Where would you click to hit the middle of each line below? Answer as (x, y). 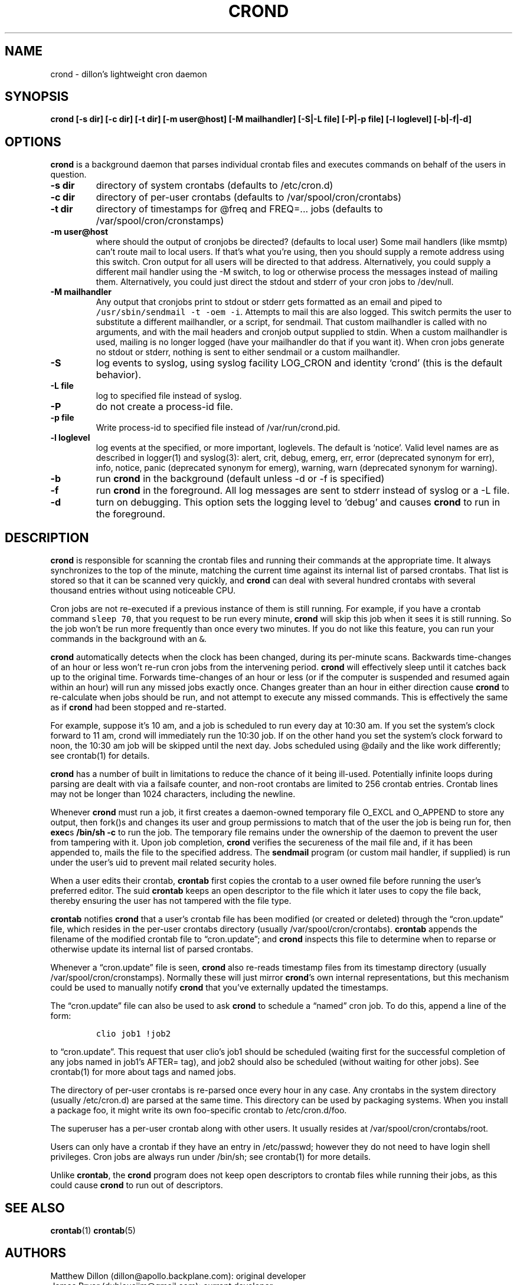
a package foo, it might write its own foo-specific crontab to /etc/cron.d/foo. (199, 1110)
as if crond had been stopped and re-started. (138, 707)
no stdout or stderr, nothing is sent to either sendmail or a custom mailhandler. (248, 352)
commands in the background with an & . (129, 639)
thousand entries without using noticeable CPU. (143, 591)
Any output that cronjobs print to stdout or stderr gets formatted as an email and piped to (269, 302)
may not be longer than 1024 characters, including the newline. (173, 794)
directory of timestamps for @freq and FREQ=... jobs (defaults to (239, 209)
